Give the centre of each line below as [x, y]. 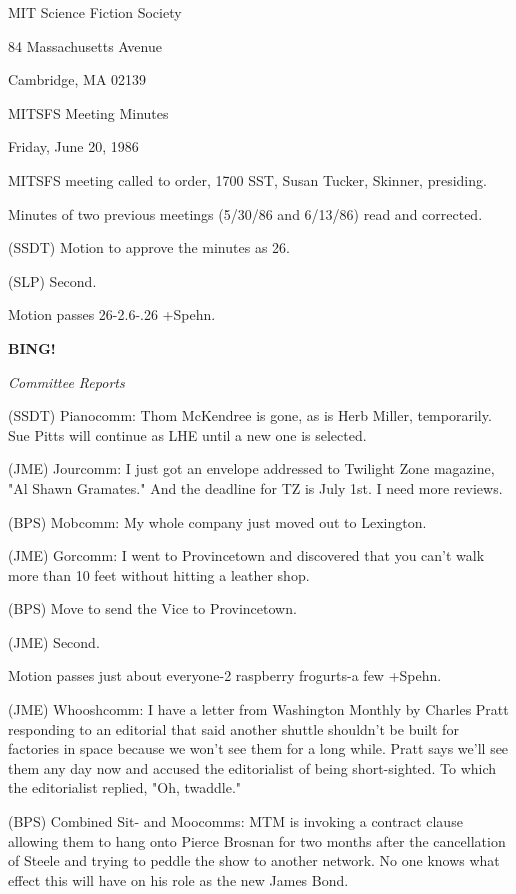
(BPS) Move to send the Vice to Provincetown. [152, 608]
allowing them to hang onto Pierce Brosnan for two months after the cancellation [257, 840]
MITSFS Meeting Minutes [88, 112]
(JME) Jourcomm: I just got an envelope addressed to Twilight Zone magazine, [251, 468]
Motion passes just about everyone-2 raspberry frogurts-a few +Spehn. [225, 675]
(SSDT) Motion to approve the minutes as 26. [149, 247]
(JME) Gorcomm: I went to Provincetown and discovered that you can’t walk [246, 555]
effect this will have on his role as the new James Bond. [178, 879]
